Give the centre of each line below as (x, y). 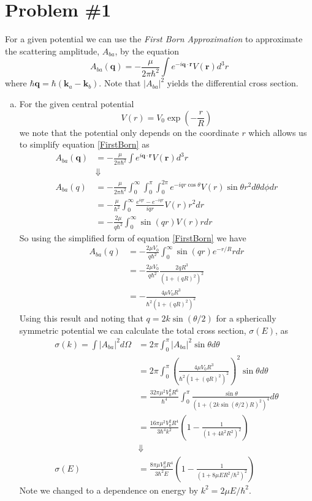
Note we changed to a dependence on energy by (109, 490)
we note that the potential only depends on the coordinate (129, 132)
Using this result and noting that (81, 318)
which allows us (278, 132)
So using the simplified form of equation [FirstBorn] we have (133, 237)
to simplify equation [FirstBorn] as (84, 144)
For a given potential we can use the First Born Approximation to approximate (154, 39)
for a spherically (246, 318)
